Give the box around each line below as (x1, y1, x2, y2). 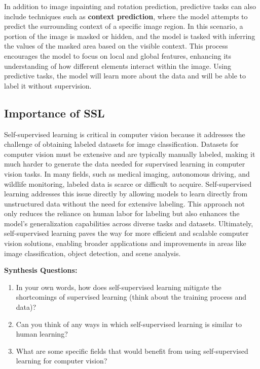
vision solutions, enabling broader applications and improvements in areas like (4, 238, 246, 249)
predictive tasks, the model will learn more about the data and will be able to (4, 70, 246, 81)
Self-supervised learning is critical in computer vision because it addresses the (4, 129, 245, 139)
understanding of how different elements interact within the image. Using (4, 60, 231, 71)
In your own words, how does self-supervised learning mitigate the (16, 281, 221, 292)
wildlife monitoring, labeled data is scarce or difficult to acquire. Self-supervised (4, 178, 252, 189)
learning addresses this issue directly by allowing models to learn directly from (4, 188, 248, 199)
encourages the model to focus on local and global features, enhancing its (4, 50, 231, 61)
